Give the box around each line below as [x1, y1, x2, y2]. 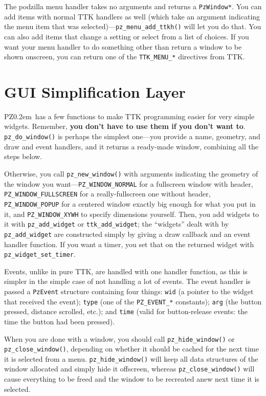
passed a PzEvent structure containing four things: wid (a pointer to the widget [4, 285, 254, 296]
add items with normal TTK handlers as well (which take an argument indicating [4, 11, 260, 21]
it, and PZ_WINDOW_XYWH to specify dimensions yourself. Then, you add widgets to [4, 208, 259, 219]
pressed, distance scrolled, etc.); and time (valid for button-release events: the [4, 306, 248, 317]
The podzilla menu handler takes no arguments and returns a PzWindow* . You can [4, 1, 262, 11]
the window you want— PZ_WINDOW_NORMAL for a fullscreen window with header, [4, 178, 253, 189]
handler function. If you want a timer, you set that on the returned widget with [4, 238, 254, 249]
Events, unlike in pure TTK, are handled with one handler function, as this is [4, 266, 248, 276]
